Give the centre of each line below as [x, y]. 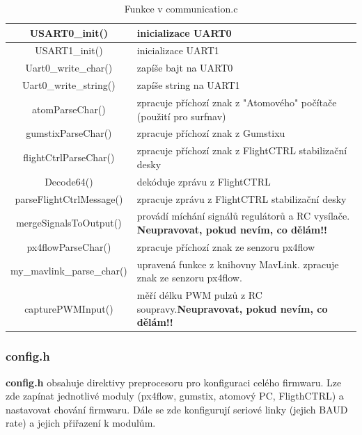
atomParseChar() [69, 109]
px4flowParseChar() [69, 246]
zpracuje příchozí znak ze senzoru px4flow [226, 246]
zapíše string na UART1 [188, 85]
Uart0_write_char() [69, 68]
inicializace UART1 [178, 50]
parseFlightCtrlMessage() [69, 198]
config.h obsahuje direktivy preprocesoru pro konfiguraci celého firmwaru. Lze [174, 382]
